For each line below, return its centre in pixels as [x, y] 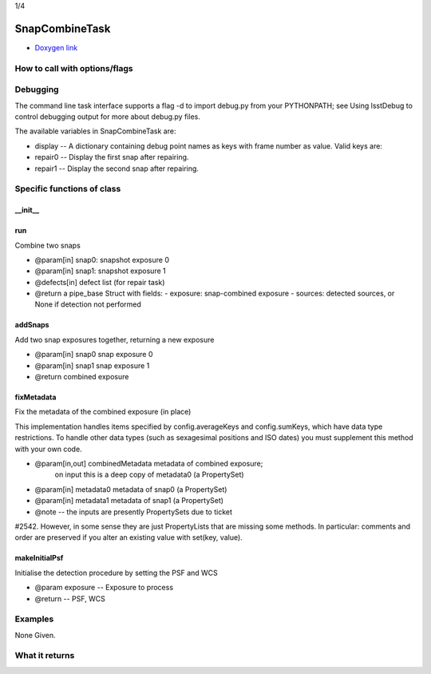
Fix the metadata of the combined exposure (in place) [103, 412]
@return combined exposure [82, 377]
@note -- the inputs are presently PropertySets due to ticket [134, 512]
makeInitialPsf [39, 558]
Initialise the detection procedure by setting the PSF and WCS [117, 573]
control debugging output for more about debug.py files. [108, 117]
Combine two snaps [48, 245]
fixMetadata [36, 397]
